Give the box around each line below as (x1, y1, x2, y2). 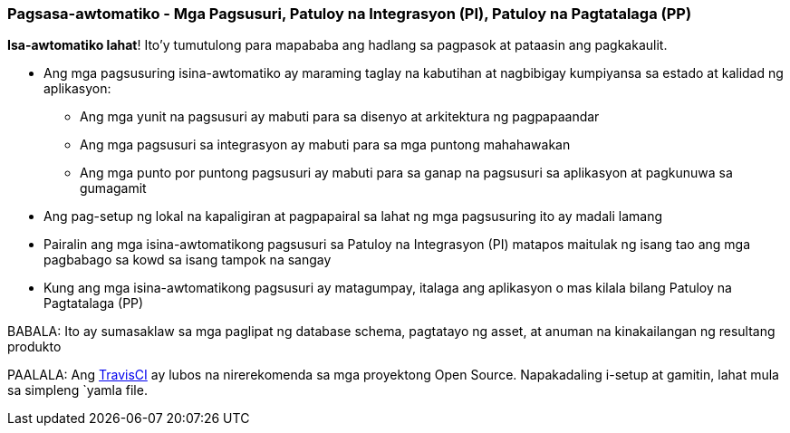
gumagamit (80, 180, 147, 197)
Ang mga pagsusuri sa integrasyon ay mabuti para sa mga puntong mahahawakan (80, 137, 571, 153)
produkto (7, 339, 62, 355)
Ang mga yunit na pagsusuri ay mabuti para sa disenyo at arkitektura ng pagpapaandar (80, 109, 600, 125)
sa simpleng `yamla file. (7, 382, 148, 399)
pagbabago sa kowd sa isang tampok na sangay (43, 252, 332, 268)
